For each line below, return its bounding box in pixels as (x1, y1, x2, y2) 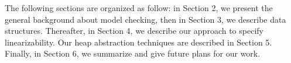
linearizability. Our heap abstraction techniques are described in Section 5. (5, 36, 272, 48)
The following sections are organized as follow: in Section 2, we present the (5, 2, 273, 13)
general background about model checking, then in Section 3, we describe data (5, 13, 286, 25)
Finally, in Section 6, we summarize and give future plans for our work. (5, 47, 261, 60)
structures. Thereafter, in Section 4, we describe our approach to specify (5, 24, 263, 37)
